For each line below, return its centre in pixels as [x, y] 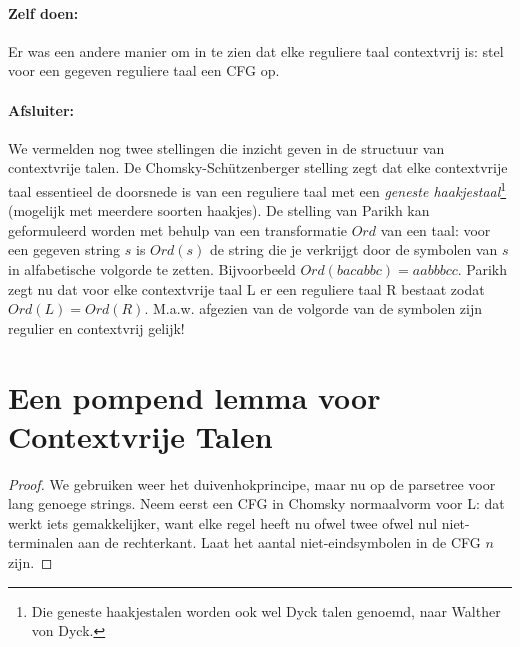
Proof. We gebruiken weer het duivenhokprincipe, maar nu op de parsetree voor [252, 483]
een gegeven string [64, 249]
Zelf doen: [43, 12]
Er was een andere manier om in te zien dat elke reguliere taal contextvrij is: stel [256, 50]
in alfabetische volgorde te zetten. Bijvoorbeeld [152, 269]
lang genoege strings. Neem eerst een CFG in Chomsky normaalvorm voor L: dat [256, 503]
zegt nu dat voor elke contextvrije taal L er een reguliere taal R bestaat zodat [246, 288]
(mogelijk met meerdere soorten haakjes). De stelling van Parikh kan [219, 210]
